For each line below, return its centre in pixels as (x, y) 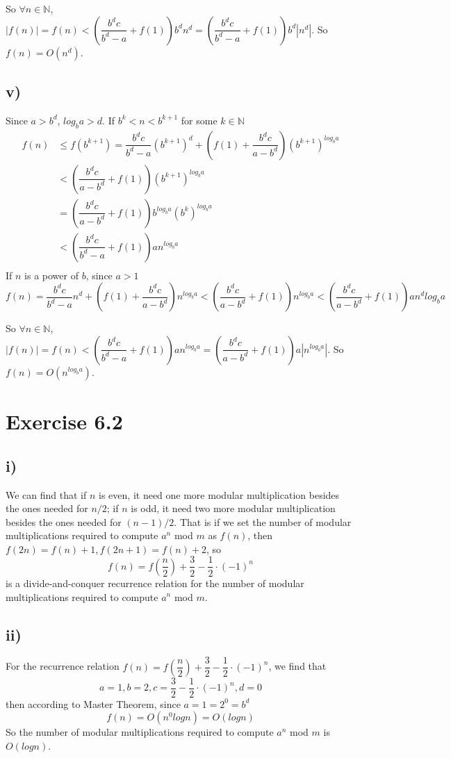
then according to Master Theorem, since (93, 703)
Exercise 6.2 (64, 421)
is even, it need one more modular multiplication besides (219, 494)
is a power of (51, 275)
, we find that (297, 666)
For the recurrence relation (63, 666)
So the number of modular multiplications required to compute (140, 732)
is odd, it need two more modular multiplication (233, 508)
